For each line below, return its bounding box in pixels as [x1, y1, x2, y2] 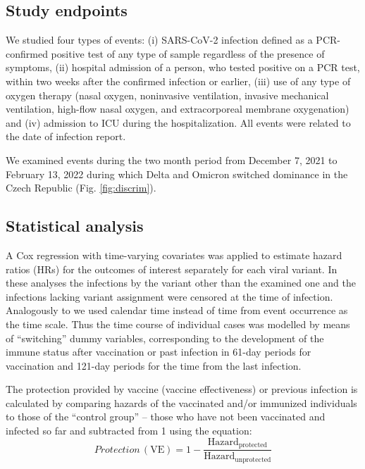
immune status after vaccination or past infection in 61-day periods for [6, 344, 311, 359]
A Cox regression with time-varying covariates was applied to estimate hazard [6, 247, 342, 262]
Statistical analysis [6, 215, 144, 237]
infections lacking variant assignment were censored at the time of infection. [6, 289, 333, 304]
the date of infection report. [6, 129, 126, 144]
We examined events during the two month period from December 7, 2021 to [6, 152, 338, 167]
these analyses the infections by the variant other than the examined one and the [6, 275, 356, 290]
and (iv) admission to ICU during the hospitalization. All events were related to [6, 115, 351, 130]
